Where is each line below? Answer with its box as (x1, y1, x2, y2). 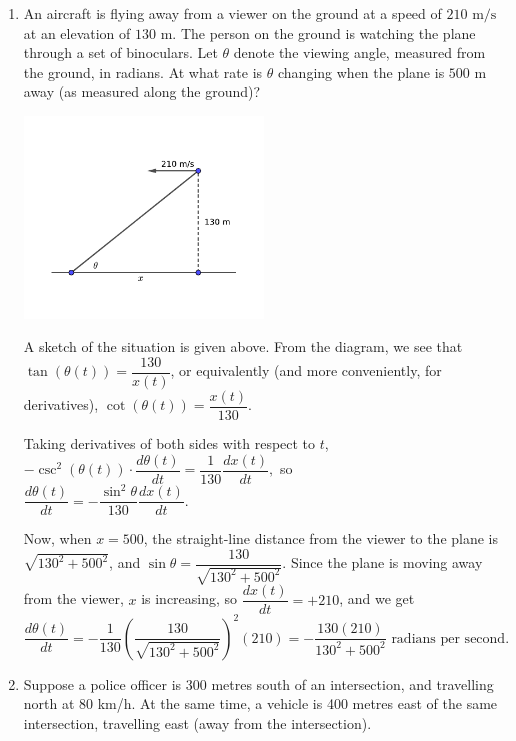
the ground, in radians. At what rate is (23, 61, 263, 82)
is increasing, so (141, 588, 238, 609)
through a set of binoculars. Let (23, 42, 218, 63)
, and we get (339, 588, 415, 609)
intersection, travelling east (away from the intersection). (23, 712, 372, 733)
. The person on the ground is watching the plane (172, 22, 476, 43)
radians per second (391, 631, 506, 646)
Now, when (23, 528, 92, 549)
